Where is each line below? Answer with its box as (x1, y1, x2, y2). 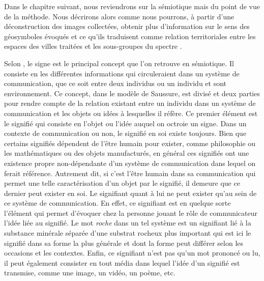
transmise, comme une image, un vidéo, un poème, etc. (4, 267, 175, 278)
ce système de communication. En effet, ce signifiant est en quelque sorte (4, 198, 231, 208)
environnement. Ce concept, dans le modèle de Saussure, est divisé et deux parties (4, 88, 260, 98)
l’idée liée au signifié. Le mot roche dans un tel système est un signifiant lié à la (4, 217, 251, 228)
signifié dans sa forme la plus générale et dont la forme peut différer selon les (4, 237, 244, 248)
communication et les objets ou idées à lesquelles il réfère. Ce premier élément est (4, 107, 258, 118)
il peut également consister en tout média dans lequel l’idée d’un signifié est (4, 257, 240, 268)
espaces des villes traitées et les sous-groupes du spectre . (4, 41, 182, 51)
